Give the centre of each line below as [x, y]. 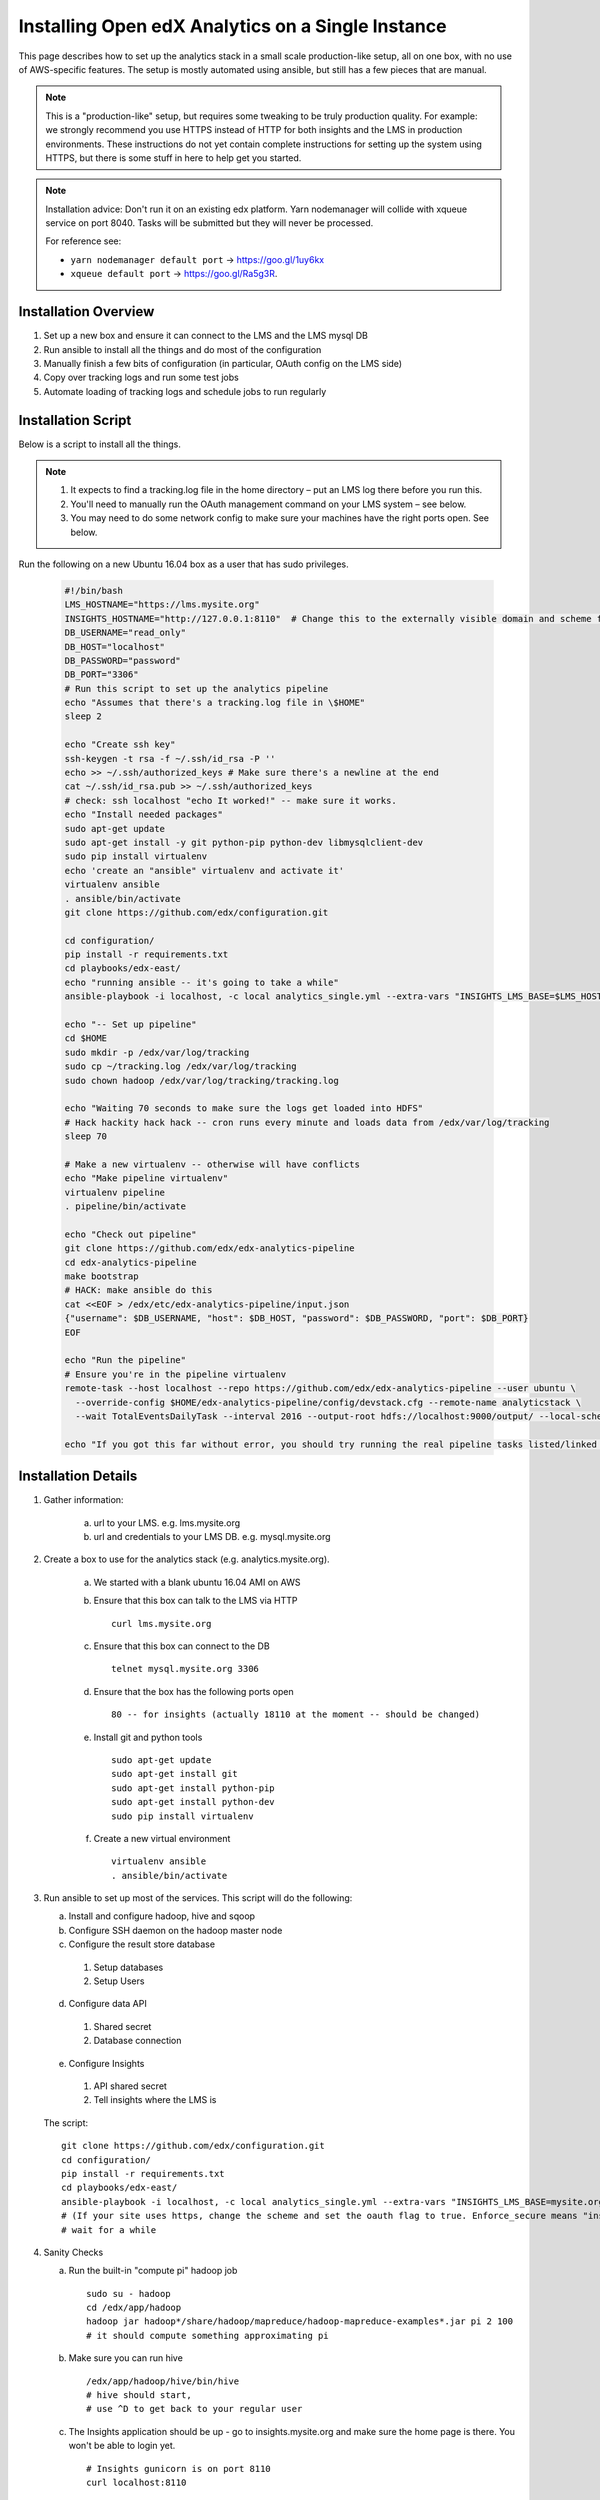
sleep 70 [86, 1136]
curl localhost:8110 [136, 2482]
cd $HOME [86, 1038]
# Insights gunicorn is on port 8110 [179, 2468]
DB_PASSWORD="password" [123, 660]
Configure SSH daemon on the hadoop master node [175, 1930]
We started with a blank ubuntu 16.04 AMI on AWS [197, 1582]
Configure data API [107, 2004]
